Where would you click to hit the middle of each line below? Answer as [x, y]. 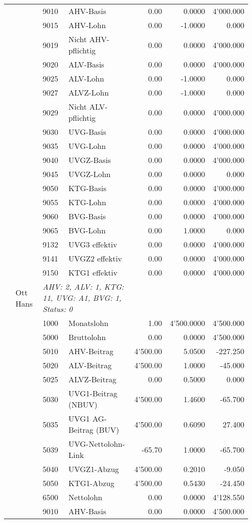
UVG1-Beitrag [93, 393]
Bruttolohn [87, 337]
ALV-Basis [87, 64]
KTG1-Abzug [92, 483]
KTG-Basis [87, 188]
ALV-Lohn [86, 78]
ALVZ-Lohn [89, 92]
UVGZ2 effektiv [95, 258]
